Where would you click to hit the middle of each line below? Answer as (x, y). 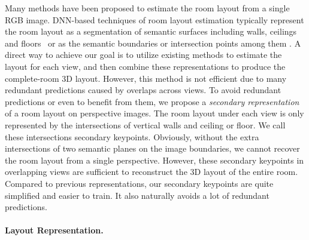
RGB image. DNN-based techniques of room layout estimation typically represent (154, 19)
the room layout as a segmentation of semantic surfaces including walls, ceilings (151, 31)
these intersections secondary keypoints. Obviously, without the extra (132, 136)
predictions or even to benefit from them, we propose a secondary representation (152, 101)
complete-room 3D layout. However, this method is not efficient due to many (146, 78)
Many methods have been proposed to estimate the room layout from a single (147, 8)
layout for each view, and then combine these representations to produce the (145, 66)
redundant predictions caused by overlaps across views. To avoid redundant (143, 90)
